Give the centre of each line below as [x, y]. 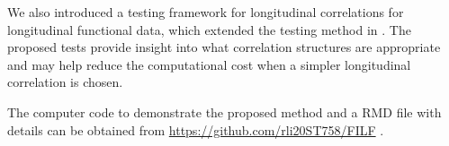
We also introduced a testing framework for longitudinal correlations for [206, 12]
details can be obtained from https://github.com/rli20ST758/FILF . [196, 129]
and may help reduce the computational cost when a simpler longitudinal [209, 64]
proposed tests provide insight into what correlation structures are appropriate [224, 47]
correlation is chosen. [65, 82]
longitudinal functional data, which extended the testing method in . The [209, 29]
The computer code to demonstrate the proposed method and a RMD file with [224, 112]
